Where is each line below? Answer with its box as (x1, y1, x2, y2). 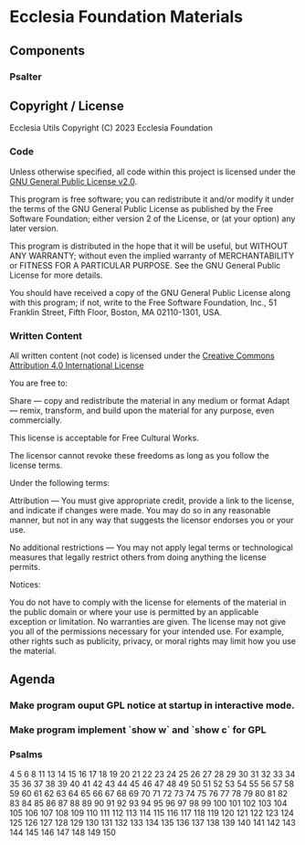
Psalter (9, 70, 43, 83)
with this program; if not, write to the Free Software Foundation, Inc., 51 (9, 297, 277, 308)
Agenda (9, 671, 56, 687)
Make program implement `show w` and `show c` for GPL (9, 724, 267, 736)
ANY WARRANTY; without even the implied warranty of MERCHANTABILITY (9, 249, 295, 261)
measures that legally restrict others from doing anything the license (9, 551, 267, 563)
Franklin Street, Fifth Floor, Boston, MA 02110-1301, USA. (9, 306, 222, 317)
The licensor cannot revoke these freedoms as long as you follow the (9, 449, 269, 460)
